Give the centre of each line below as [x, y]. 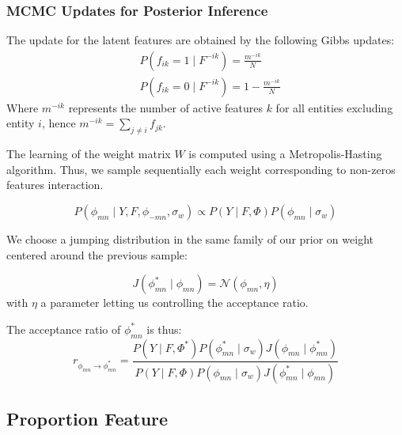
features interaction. [55, 185]
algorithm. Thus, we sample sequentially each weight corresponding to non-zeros [201, 169]
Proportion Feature [87, 418]
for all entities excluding [334, 107]
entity [21, 123]
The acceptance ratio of [64, 329]
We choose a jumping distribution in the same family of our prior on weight [190, 239]
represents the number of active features [165, 107]
